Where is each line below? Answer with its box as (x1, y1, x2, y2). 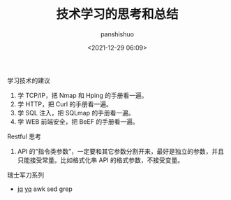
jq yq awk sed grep (17, 185, 73, 193)
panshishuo (100, 29, 135, 38)
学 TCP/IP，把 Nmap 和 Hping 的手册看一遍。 (17, 91, 148, 99)
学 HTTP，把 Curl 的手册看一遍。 (17, 99, 113, 108)
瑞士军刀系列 (7, 171, 44, 179)
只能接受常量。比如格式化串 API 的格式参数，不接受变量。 (17, 155, 184, 164)
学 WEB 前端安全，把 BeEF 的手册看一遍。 (17, 117, 139, 126)
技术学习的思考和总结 (55, 6, 179, 22)
